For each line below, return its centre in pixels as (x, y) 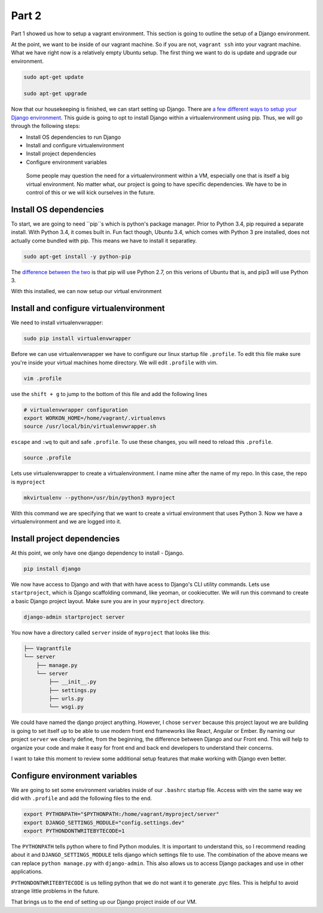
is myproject (28, 482)
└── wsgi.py (66, 707)
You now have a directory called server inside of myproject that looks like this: (111, 632)
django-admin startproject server (74, 617)
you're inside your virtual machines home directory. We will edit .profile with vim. (115, 363)
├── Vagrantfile (48, 648)
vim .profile (43, 378)
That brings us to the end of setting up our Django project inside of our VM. (104, 902)
